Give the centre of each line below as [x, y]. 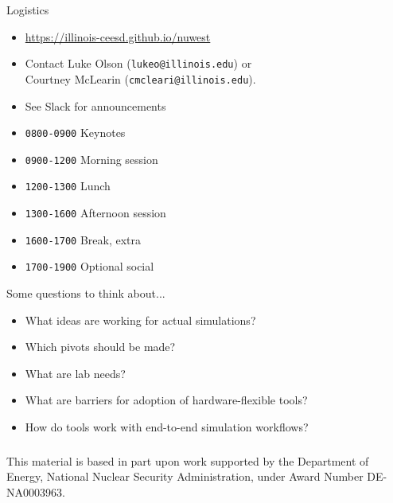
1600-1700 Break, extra [83, 239]
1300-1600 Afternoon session [95, 213]
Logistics [28, 10]
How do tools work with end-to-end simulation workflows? [167, 427]
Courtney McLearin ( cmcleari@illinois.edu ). [140, 78]
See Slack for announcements [95, 105]
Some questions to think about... [86, 293]
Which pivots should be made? [100, 347]
